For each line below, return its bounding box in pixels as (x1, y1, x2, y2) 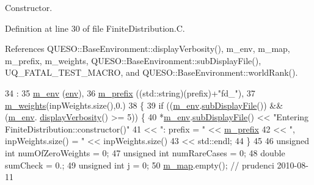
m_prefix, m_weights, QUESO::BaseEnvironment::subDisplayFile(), (5, 54, 261, 67)
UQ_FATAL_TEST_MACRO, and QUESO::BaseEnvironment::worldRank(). (5, 66, 298, 79)
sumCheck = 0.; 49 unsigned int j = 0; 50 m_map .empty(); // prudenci (5, 158, 274, 171)
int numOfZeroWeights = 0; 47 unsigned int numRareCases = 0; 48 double (5, 146, 285, 159)
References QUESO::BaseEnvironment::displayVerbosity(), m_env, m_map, (5, 42, 290, 55)
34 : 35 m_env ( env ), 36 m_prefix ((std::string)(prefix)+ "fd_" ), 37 (5, 86, 255, 99)
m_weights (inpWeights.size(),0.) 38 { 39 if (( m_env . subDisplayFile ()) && (5, 98, 283, 111)
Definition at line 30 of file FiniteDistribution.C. (5, 21, 185, 34)
